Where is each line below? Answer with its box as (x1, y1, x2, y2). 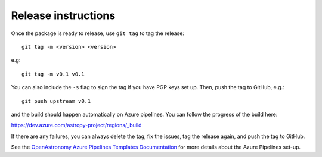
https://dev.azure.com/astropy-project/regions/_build (11, 122, 142, 129)
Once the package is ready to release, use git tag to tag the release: (11, 30, 185, 37)
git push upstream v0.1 (21, 98, 91, 104)
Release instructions (11, 9, 116, 22)
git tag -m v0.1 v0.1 (21, 70, 85, 77)
